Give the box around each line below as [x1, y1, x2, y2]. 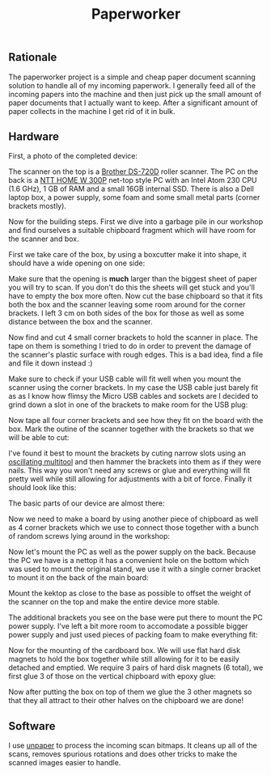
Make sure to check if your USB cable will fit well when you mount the [8, 374, 241, 384]
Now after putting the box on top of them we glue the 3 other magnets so [8, 687, 252, 697]
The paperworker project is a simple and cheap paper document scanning [8, 72, 256, 82]
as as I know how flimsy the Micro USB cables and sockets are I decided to [8, 392, 259, 401]
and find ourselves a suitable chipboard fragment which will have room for [8, 226, 256, 235]
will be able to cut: [8, 433, 70, 443]
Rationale [8, 50, 57, 65]
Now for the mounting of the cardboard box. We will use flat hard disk [8, 646, 241, 655]
